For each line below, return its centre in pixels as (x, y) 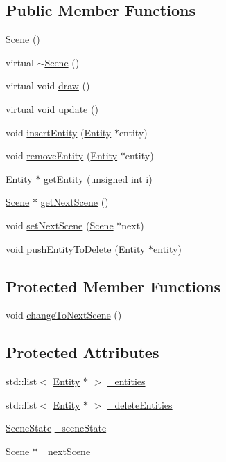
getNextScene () (75, 202)
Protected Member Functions (113, 286)
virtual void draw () (48, 86)
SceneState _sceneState (56, 428)
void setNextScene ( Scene (60, 225)
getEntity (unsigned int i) (98, 178)
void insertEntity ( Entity (59, 132)
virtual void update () (52, 108)
